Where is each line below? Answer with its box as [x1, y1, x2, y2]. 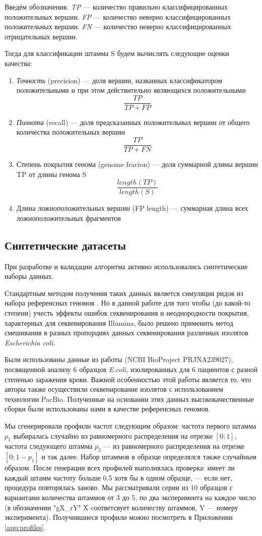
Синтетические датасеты [5, 237, 126, 253]
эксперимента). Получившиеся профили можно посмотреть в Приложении [5, 512, 233, 522]
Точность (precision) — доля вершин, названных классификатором [16, 75, 223, 85]
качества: [5, 57, 32, 68]
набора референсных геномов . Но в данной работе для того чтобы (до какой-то [5, 297, 250, 308]
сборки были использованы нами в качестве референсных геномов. [5, 403, 211, 414]
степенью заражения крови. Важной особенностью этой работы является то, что [5, 374, 251, 384]
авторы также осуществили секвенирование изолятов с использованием [5, 384, 223, 394]
